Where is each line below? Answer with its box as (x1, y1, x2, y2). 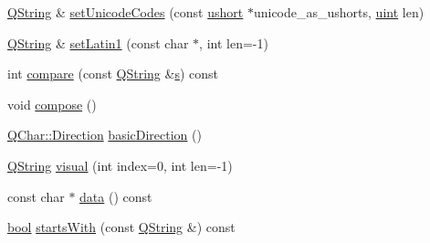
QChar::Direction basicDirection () (7, 125, 202, 144)
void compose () (7, 94, 97, 113)
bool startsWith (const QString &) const (7, 217, 236, 237)
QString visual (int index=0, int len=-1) (7, 155, 233, 174)
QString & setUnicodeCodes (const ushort (7, 3, 244, 21)
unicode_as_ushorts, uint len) (253, 3, 425, 21)
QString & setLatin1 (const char (7, 33, 189, 52)
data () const (79, 186, 152, 206)
